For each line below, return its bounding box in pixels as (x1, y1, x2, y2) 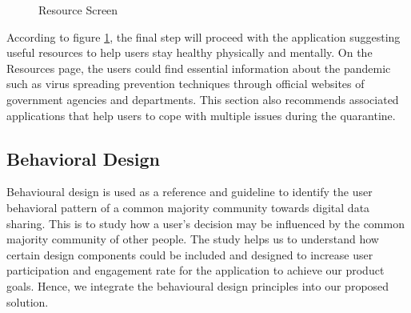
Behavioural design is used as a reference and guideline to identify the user (6, 183, 373, 200)
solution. (6, 293, 49, 310)
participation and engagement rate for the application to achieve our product (6, 262, 385, 279)
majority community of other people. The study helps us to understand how (6, 231, 379, 247)
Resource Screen (38, 2, 118, 18)
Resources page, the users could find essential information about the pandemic (6, 59, 391, 76)
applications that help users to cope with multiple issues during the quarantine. (6, 106, 396, 123)
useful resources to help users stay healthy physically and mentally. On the (6, 44, 373, 61)
